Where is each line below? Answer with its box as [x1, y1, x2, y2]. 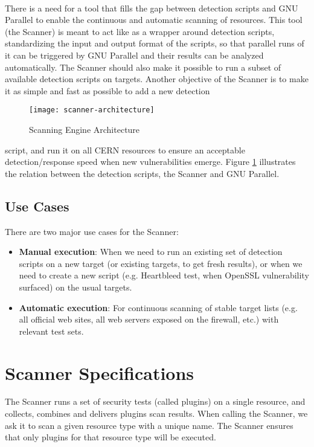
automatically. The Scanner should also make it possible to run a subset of [5, 60, 281, 73]
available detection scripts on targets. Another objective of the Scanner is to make [5, 72, 309, 85]
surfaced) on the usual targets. [19, 280, 132, 293]
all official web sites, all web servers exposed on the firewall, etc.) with [19, 313, 279, 326]
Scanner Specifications [5, 360, 194, 385]
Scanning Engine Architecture [29, 123, 140, 135]
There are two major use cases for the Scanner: [5, 225, 179, 237]
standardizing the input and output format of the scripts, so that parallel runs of [5, 37, 304, 50]
